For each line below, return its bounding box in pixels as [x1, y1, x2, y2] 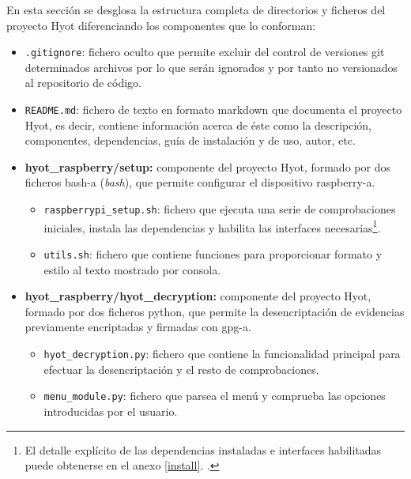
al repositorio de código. [25, 74, 141, 91]
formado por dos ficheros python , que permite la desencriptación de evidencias [25, 303, 405, 319]
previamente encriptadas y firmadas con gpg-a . [25, 319, 251, 335]
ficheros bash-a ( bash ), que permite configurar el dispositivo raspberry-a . [25, 174, 375, 190]
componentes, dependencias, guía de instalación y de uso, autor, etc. [25, 132, 356, 149]
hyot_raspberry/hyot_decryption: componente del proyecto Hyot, [25, 288, 371, 304]
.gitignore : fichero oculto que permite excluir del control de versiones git [25, 43, 385, 60]
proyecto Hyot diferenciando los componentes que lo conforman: [6, 17, 316, 33]
